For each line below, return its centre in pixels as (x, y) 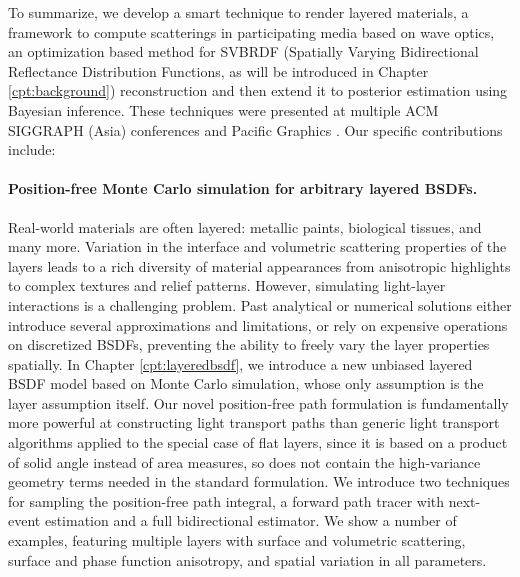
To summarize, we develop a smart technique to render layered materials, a (238, 12)
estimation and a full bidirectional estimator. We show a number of (250, 520)
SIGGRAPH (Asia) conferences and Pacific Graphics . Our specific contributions (255, 129)
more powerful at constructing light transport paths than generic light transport (254, 422)
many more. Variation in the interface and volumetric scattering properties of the (257, 246)
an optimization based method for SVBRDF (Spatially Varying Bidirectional (243, 51)
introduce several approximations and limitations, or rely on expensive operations (258, 324)
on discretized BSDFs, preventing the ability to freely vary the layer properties (249, 344)
